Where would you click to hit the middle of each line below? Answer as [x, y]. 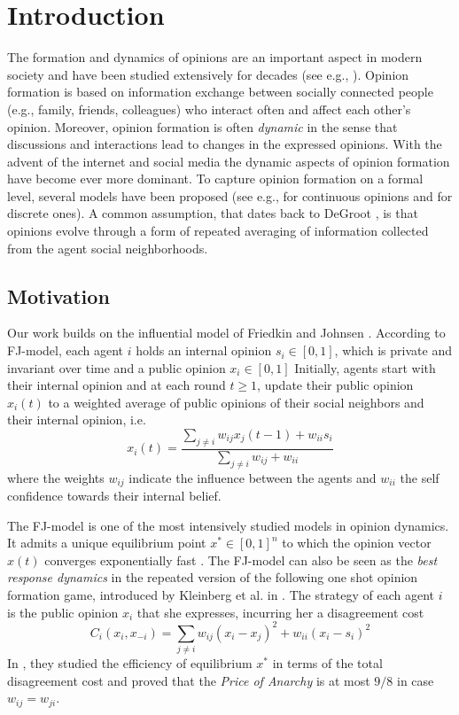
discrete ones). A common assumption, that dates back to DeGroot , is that [213, 213]
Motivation [58, 295]
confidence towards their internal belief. [114, 496]
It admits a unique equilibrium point [107, 543]
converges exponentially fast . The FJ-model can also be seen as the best [241, 560]
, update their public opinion [335, 385]
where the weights [56, 477]
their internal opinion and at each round [117, 385]
